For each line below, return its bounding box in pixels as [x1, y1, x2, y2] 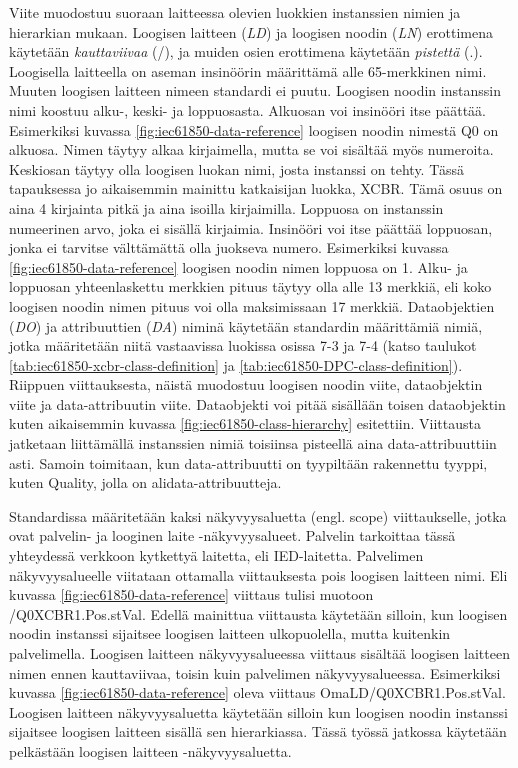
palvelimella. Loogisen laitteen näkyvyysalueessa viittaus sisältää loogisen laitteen [9, 643, 510, 663]
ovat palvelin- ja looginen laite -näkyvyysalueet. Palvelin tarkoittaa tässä [9, 525, 456, 546]
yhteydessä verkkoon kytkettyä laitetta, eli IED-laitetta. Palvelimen [9, 545, 424, 566]
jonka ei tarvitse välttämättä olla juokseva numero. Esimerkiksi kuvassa [9, 237, 449, 258]
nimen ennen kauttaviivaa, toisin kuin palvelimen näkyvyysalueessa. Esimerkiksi [9, 662, 501, 683]
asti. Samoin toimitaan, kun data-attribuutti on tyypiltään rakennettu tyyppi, [9, 452, 488, 473]
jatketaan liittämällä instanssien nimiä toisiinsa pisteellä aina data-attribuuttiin [9, 433, 497, 454]
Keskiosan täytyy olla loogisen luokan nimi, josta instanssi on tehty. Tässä [9, 158, 465, 179]
